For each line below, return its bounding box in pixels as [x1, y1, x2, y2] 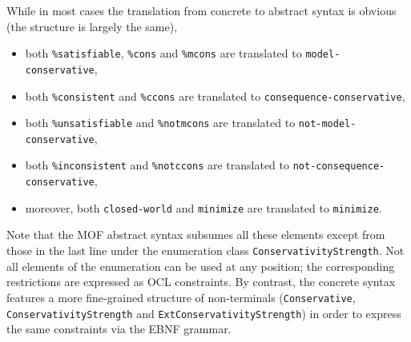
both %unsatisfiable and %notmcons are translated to [25, 114, 296, 131]
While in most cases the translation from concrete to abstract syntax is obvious [6, 2, 397, 18]
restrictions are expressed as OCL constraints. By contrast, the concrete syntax [6, 273, 396, 290]
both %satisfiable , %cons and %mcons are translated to [25, 45, 302, 62]
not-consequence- [292, 161, 385, 173]
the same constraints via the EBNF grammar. [6, 320, 232, 337]
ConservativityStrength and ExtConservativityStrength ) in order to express [6, 304, 401, 321]
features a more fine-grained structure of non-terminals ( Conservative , [6, 288, 356, 305]
